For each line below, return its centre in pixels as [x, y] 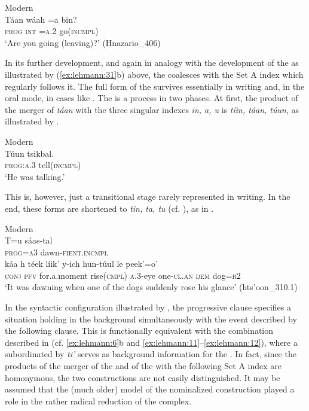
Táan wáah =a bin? [41, 19]
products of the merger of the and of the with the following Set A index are [143, 366]
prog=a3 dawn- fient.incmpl [56, 252]
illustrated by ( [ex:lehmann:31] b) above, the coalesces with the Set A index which [154, 74]
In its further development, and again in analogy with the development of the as [152, 63]
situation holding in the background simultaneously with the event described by [151, 319]
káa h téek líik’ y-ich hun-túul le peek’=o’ [81, 264]
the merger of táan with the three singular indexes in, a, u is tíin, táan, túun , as [152, 109]
